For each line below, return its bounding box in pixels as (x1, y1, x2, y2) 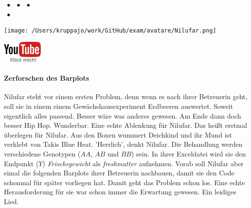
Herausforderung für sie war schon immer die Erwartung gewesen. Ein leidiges (4, 187, 236, 197)
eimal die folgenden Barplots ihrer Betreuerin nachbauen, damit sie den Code (4, 168, 234, 178)
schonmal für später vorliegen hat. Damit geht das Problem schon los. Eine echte (4, 177, 245, 187)
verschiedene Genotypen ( (4, 149, 81, 159)
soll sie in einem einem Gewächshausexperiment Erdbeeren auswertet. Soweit (4, 101, 233, 111)
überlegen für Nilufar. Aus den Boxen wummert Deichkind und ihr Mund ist (4, 129, 232, 139)
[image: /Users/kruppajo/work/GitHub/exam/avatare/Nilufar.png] (4, 27, 216, 35)
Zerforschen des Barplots (4, 73, 90, 83)
